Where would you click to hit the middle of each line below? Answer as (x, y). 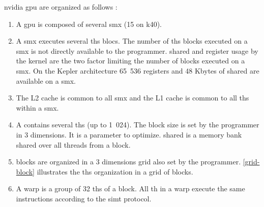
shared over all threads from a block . (73, 144)
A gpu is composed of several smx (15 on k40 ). (89, 24)
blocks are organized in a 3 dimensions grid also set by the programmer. (128, 162)
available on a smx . (46, 80)
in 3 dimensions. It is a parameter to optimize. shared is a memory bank (129, 134)
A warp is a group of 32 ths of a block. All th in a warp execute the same (130, 188)
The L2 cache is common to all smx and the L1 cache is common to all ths (133, 98)
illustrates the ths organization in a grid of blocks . (115, 171)
